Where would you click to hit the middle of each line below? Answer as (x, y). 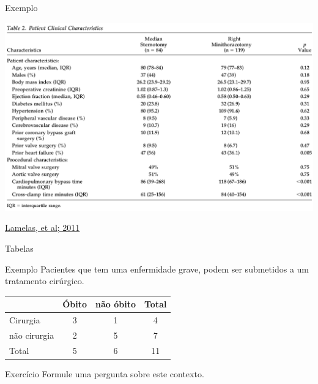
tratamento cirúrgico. (45, 281)
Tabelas (19, 248)
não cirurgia (32, 335)
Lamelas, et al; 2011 (43, 228)
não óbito (116, 304)
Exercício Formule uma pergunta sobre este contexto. (105, 373)
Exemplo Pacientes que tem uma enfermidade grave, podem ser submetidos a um (157, 269)
